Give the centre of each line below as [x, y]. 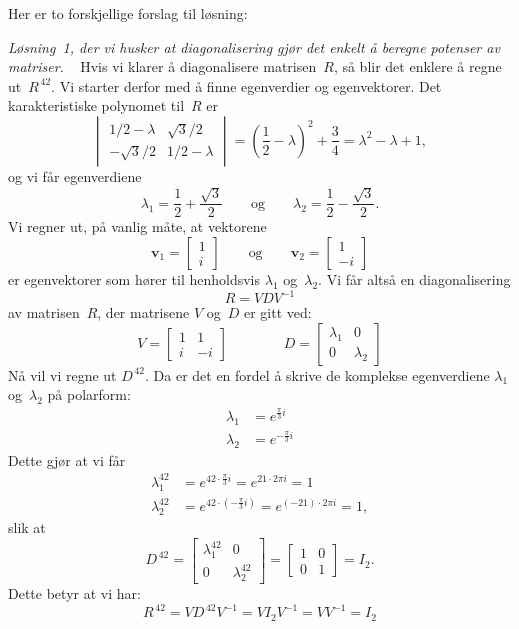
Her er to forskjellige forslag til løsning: [128, 13]
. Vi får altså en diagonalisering [414, 279]
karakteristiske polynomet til [96, 105]
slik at [27, 526]
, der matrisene [143, 312]
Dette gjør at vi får [67, 459]
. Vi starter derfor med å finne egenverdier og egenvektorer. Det [246, 85]
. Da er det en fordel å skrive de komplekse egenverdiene [317, 374]
